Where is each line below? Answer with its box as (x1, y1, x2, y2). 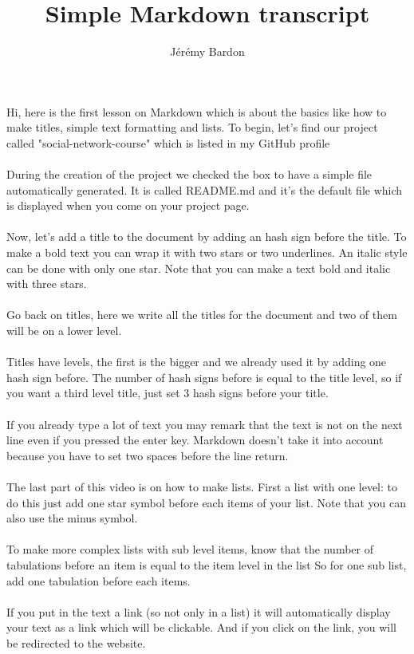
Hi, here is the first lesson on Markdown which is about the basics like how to (6, 103, 387, 120)
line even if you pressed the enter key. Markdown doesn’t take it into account (6, 431, 384, 448)
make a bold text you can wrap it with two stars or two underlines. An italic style (6, 244, 408, 261)
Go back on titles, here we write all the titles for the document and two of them (6, 306, 397, 323)
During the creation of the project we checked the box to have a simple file (6, 166, 373, 183)
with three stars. (6, 275, 87, 292)
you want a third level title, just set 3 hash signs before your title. (6, 384, 329, 401)
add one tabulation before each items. (6, 572, 191, 589)
